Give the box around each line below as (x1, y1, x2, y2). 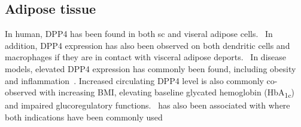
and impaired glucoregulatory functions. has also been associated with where (5, 99, 290, 111)
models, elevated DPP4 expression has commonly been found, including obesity (5, 62, 296, 75)
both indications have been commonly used (5, 110, 163, 123)
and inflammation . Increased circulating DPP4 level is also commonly (5, 74, 264, 86)
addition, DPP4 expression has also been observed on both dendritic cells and (5, 39, 290, 51)
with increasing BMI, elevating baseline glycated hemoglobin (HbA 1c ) (39, 86, 295, 100)
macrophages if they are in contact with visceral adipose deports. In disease (5, 51, 286, 63)
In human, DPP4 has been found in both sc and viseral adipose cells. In (5, 27, 273, 40)
